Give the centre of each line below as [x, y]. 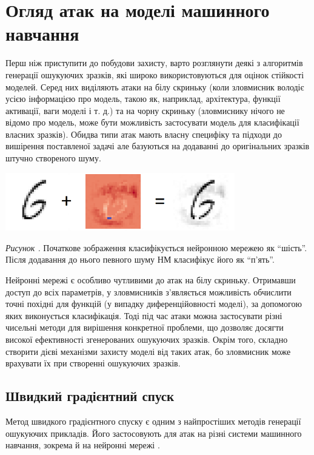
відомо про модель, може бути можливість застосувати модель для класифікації [152, 122]
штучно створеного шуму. [53, 158]
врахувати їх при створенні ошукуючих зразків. [93, 363]
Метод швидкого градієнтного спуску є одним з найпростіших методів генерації [153, 421]
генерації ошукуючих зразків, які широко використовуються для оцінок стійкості [155, 74]
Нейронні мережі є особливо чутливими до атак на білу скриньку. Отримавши [151, 280]
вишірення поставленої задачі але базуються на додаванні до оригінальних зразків [158, 146]
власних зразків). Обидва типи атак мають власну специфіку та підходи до [144, 134]
